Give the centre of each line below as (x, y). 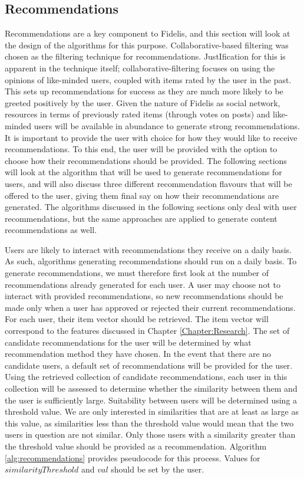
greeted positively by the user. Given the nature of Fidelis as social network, (143, 102)
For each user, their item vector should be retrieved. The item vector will (137, 319)
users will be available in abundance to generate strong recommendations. (167, 125)
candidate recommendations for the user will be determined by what (128, 342)
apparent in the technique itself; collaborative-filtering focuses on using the (140, 68)
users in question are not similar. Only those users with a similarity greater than (150, 434)
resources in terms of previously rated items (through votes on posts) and (138, 114)
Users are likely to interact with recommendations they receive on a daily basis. (148, 249)
